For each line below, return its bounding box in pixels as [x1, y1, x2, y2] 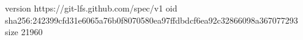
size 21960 [5, 25, 43, 38]
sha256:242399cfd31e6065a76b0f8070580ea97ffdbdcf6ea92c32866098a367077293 [5, 13, 298, 26]
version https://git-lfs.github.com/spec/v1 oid [5, 2, 178, 14]
